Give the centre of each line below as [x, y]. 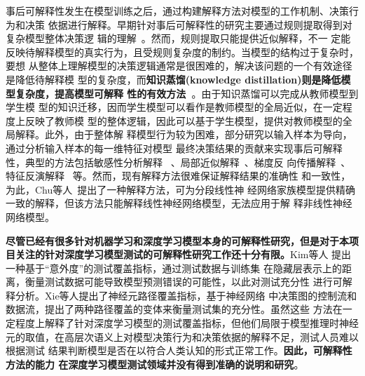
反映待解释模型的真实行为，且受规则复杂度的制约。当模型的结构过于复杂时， [182, 52]
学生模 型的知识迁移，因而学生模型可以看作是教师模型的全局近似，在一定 [174, 107]
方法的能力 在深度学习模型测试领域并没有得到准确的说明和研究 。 [155, 364]
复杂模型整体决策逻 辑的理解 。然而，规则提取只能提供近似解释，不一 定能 [178, 38]
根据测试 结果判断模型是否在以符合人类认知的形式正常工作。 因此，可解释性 [179, 350]
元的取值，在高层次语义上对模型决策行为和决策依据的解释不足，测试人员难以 [182, 336]
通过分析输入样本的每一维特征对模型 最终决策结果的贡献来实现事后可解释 [174, 148]
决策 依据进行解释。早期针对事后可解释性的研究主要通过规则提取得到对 [188, 24]
